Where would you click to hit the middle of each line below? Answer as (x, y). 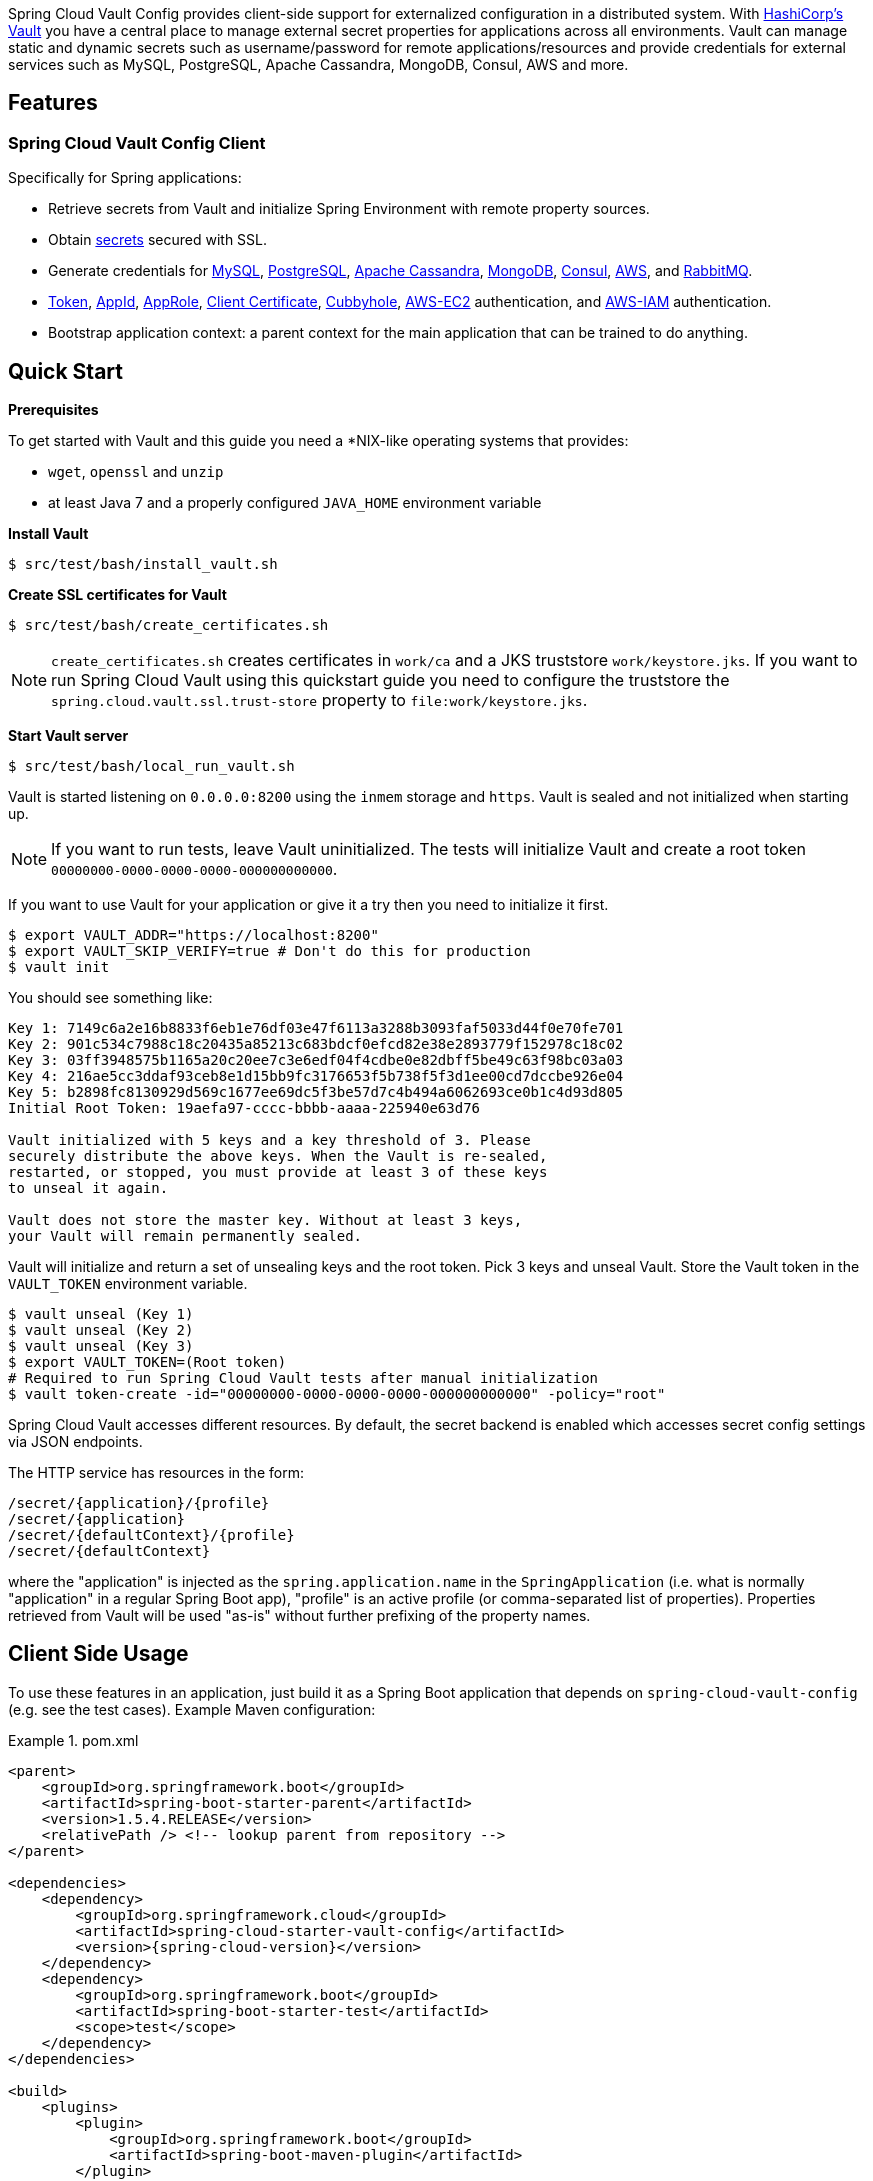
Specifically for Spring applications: (125, 178)
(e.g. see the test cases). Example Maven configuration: (192, 1709)
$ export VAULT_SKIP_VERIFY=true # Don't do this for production (269, 951)
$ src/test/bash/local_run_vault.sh (151, 766)
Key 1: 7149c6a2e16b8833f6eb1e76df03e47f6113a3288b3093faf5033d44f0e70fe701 (316, 1028)
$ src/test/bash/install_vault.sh (143, 564)
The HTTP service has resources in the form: (156, 1473)
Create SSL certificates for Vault (117, 595)
